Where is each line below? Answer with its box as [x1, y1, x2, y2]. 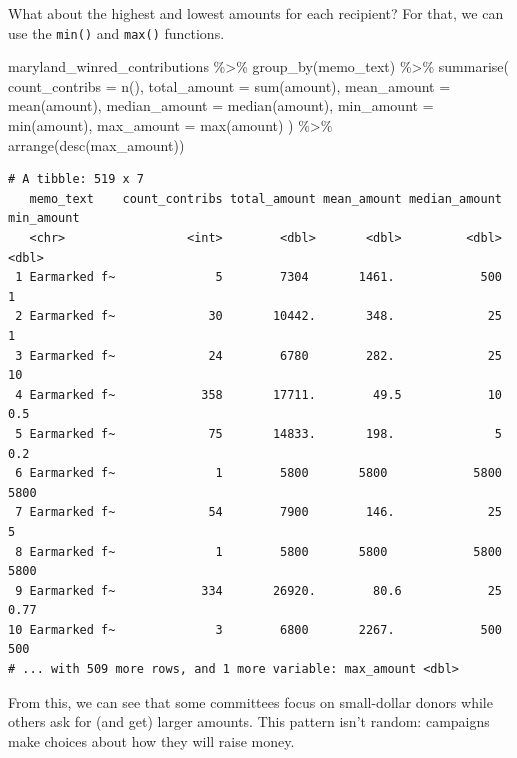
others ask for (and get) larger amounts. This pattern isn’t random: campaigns [8, 711, 490, 732]
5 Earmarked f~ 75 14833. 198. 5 [15, 426, 502, 441]
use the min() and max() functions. [8, 22, 225, 43]
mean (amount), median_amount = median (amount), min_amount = [8, 95, 434, 116]
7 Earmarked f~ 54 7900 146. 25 [15, 505, 502, 520]
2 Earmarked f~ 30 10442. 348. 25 [15, 309, 502, 324]
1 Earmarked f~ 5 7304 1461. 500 [15, 270, 502, 285]
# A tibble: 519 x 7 [8, 172, 145, 187]
